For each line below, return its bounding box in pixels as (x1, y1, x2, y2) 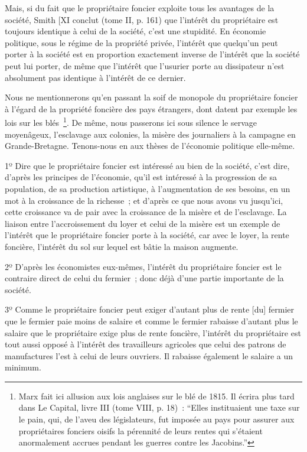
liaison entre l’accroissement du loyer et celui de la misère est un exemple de (5, 217, 280, 229)
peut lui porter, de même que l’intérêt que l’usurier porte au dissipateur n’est (5, 59, 285, 71)
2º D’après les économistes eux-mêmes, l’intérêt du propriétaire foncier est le (5, 260, 282, 272)
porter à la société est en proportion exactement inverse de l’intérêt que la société (5, 48, 300, 60)
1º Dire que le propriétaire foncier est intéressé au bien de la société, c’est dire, (5, 159, 290, 171)
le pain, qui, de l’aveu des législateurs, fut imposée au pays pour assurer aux (18, 413, 295, 425)
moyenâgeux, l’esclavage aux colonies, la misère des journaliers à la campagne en (5, 128, 296, 140)
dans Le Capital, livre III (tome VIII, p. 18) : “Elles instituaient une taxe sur (18, 401, 300, 414)
